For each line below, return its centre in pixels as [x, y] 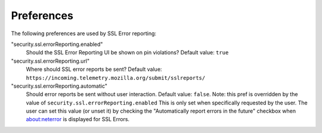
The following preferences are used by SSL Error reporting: [84, 33]
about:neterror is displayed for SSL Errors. [78, 119]
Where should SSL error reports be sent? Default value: [94, 69]
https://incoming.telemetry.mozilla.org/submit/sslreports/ [116, 78]
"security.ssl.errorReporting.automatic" [59, 86]
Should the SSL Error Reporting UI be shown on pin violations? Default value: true [127, 52]
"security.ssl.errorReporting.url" [50, 61]
